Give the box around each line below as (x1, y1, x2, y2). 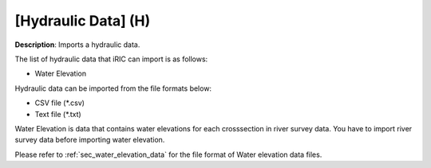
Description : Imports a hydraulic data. (14, 40, 140, 49)
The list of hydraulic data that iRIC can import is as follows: (14, 54, 208, 64)
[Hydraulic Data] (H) (14, 12, 151, 29)
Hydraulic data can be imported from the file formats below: (14, 84, 212, 93)
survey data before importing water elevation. (14, 135, 165, 145)
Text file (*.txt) (34, 109, 81, 119)
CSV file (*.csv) (34, 98, 85, 107)
